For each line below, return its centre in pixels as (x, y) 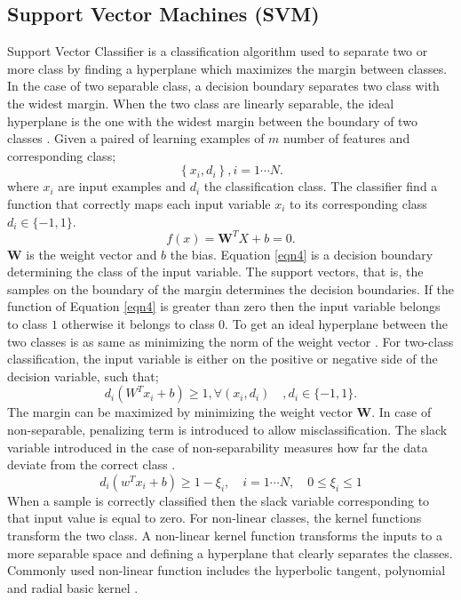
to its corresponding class (358, 203)
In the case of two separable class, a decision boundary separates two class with (223, 86)
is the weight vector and (91, 254)
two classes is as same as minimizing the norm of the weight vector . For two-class (230, 341)
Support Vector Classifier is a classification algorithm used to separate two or (218, 51)
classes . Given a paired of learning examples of (136, 138)
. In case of (401, 412)
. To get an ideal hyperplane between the (336, 324)
